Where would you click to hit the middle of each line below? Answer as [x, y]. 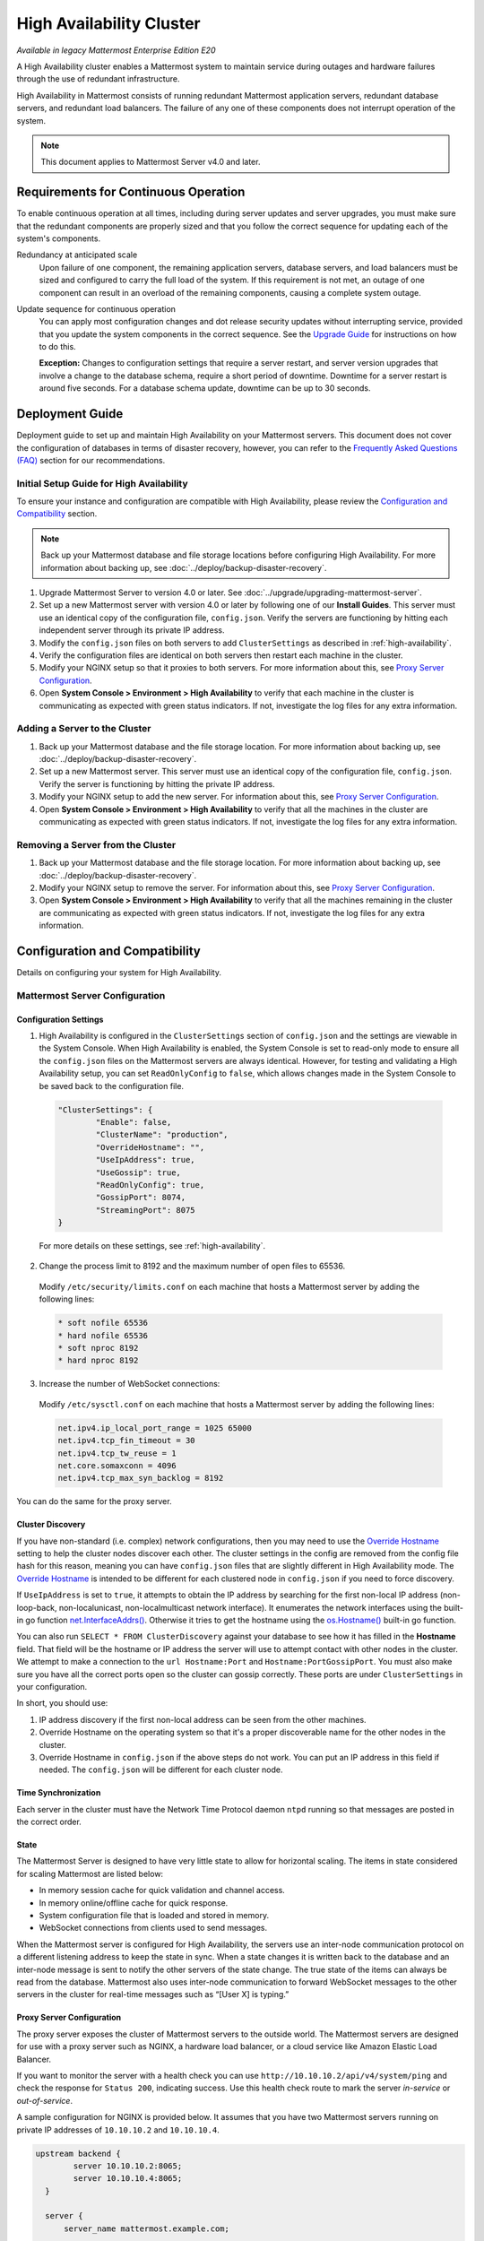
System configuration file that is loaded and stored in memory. [154, 1916]
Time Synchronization [59, 1793]
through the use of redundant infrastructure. [98, 79]
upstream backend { [78, 2153]
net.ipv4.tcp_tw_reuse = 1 [117, 1453]
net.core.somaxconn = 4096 [117, 1465]
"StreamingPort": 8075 [146, 1210]
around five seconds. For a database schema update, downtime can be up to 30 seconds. [205, 388]
